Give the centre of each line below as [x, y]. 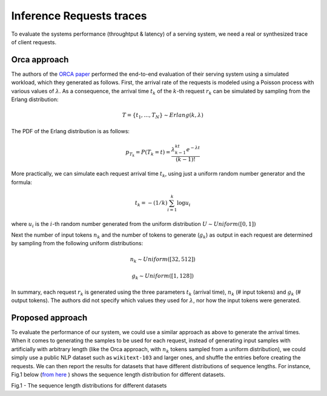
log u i [183, 203]
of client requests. [34, 42]
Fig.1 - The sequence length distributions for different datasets [89, 386]
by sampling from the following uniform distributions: [77, 243]
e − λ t [193, 149]
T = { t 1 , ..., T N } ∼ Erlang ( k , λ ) [163, 116]
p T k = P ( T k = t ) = [148, 153]
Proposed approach [49, 318]
